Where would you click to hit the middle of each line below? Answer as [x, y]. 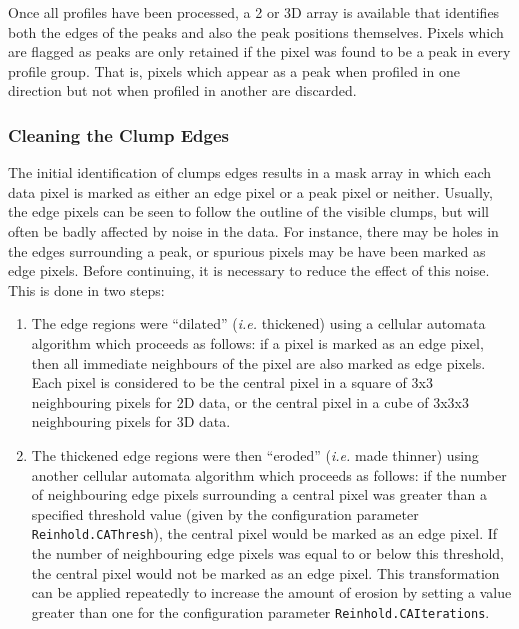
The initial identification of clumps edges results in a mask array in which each [250, 172]
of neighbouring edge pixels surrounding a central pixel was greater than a [259, 494]
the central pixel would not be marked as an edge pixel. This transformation [265, 572]
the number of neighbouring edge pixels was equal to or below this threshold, [268, 552]
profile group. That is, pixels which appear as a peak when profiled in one [234, 70]
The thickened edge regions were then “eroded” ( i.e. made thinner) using [255, 454]
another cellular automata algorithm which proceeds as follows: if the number [269, 474]
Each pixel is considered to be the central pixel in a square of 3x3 [232, 382]
